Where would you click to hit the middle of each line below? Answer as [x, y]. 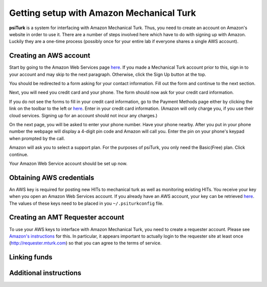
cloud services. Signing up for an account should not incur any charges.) [83, 115]
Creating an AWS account [50, 56]
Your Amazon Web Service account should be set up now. [68, 163]
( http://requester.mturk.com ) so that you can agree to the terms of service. [85, 243]
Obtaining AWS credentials [52, 177]
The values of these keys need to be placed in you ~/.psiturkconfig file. [86, 203]
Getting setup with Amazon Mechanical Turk [103, 13]
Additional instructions [45, 273]
